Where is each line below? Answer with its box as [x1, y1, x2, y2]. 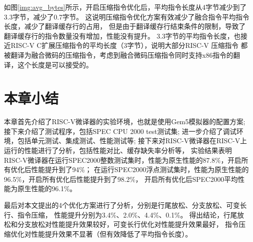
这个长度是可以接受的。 [17, 59, 93, 69]
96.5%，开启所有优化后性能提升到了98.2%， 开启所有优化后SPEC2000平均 [4, 174, 238, 184]
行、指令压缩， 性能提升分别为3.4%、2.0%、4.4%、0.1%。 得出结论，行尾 [4, 209, 237, 220]
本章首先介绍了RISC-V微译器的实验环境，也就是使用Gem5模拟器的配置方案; [4, 116, 246, 127]
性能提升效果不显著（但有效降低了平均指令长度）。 [31, 228, 192, 239]
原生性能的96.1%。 [17, 183, 77, 194]
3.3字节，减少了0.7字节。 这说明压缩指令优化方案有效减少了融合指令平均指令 [4, 11, 250, 22]
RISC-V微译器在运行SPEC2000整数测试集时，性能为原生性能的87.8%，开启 [4, 154, 241, 165]
